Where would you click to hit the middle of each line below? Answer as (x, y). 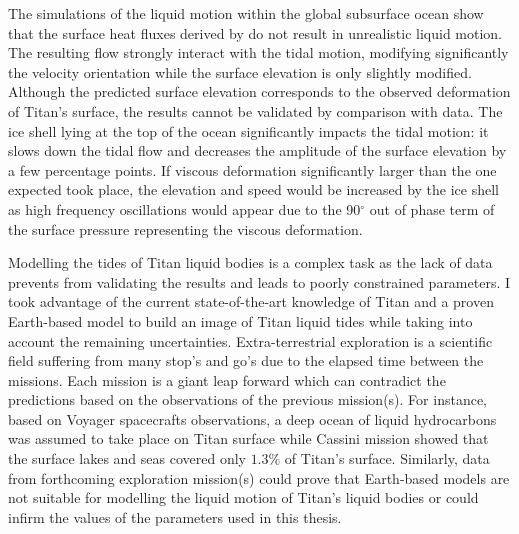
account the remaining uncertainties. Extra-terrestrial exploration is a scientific (250, 340)
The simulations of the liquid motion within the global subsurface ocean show (246, 13)
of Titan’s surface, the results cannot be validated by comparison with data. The (255, 110)
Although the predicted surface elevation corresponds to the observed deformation (259, 91)
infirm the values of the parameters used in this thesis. (175, 516)
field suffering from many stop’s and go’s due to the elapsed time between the (246, 360)
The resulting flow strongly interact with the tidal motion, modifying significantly (258, 52)
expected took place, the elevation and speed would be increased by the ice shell (254, 189)
